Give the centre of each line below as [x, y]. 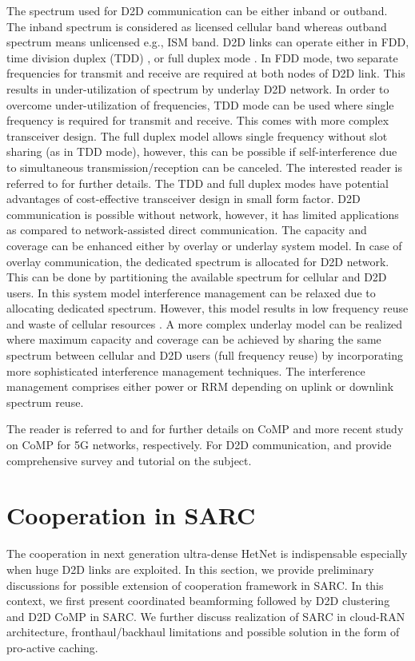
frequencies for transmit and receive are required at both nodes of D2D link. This [206, 73]
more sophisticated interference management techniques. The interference [186, 370]
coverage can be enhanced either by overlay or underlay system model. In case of [204, 245]
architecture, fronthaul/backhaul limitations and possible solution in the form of [203, 632]
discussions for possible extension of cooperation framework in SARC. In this [195, 585]
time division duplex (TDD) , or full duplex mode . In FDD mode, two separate [202, 57]
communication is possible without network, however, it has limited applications [203, 214]
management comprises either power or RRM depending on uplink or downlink [200, 386]
